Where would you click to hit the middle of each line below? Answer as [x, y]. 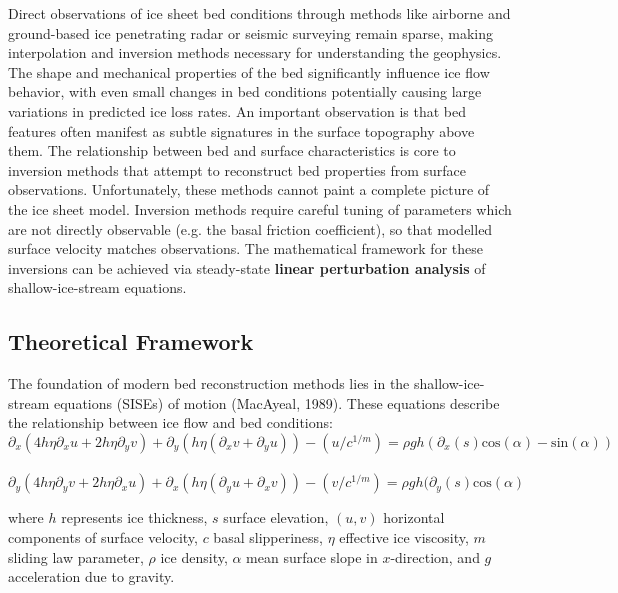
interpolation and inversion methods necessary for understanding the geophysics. [255, 52]
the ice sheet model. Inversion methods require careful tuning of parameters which [260, 208]
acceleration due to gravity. [91, 576]
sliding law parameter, [76, 556]
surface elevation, [276, 517]
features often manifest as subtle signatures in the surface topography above [241, 130]
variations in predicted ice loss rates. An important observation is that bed [237, 110]
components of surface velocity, [103, 537]
